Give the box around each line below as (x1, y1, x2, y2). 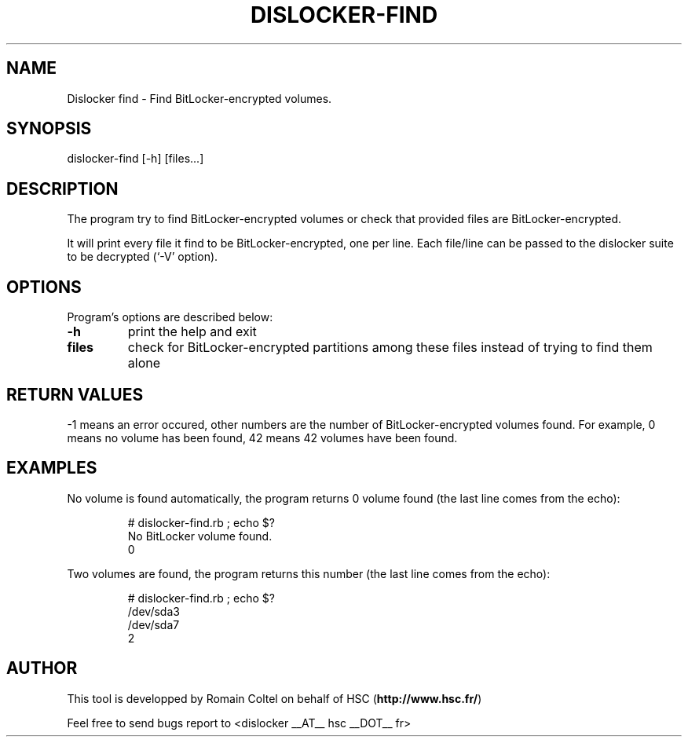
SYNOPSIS (6, 119, 92, 139)
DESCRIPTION (6, 178, 119, 199)
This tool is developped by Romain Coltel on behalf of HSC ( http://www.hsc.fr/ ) (67, 691, 482, 705)
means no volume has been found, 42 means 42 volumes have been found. (67, 430, 458, 445)
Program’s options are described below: (67, 310, 273, 324)
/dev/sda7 (127, 617, 180, 631)
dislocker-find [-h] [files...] (67, 152, 204, 166)
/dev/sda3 (127, 604, 180, 618)
